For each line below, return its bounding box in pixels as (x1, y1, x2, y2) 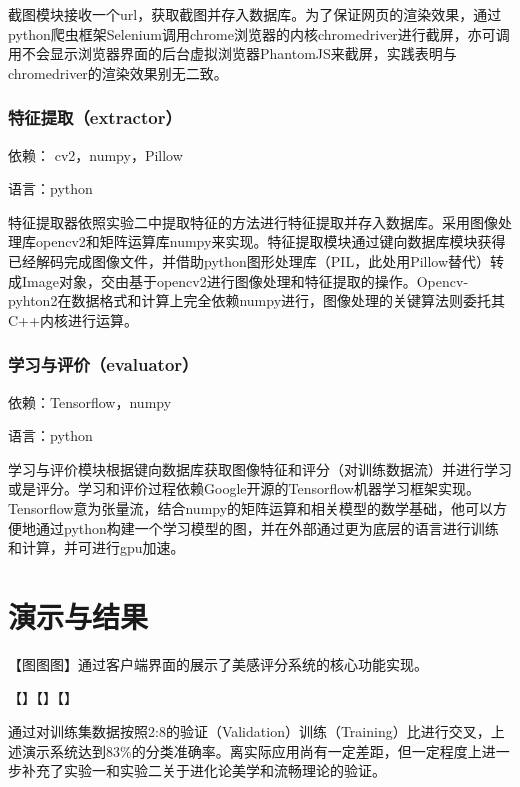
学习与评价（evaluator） (8, 352, 199, 377)
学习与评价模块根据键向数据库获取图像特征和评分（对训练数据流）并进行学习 (8, 458, 512, 479)
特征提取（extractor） (8, 105, 182, 130)
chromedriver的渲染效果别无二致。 (8, 62, 228, 83)
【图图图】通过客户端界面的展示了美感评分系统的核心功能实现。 (8, 653, 428, 674)
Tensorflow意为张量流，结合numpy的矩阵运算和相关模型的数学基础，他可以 (8, 497, 494, 518)
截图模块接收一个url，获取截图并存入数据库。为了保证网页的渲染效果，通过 (8, 4, 502, 24)
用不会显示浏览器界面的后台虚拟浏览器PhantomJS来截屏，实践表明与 (8, 43, 457, 64)
